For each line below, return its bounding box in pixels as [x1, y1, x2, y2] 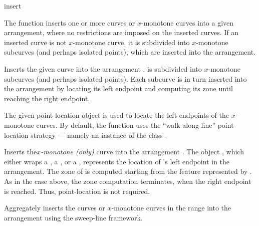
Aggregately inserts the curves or [4, 202, 105, 213]
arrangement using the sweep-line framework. [4, 212, 143, 222]
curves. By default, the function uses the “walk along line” [36, 119, 216, 130]
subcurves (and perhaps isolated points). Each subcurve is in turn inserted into [4, 73, 247, 84]
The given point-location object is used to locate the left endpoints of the [4, 110, 229, 120]
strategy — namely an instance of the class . [31, 129, 167, 140]
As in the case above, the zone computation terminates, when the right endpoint [4, 175, 251, 186]
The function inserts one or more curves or [4, 17, 135, 28]
